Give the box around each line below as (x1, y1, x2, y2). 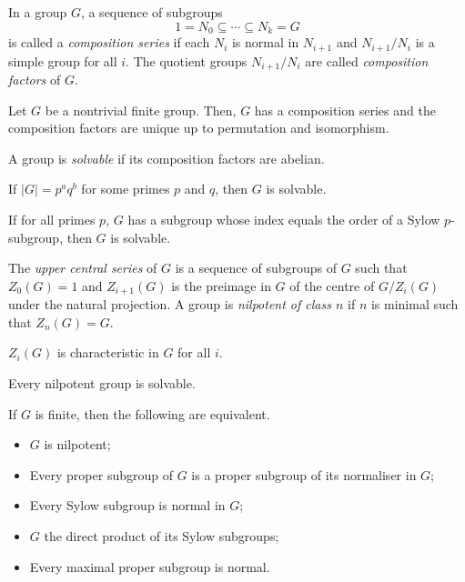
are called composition (305, 51, 429, 70)
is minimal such (370, 295, 459, 314)
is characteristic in (56, 343, 159, 362)
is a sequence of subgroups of (175, 258, 337, 277)
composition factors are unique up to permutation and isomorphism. (8, 118, 389, 137)
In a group (8, 3, 67, 21)
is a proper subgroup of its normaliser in (191, 465, 417, 484)
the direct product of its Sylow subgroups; (44, 526, 279, 545)
